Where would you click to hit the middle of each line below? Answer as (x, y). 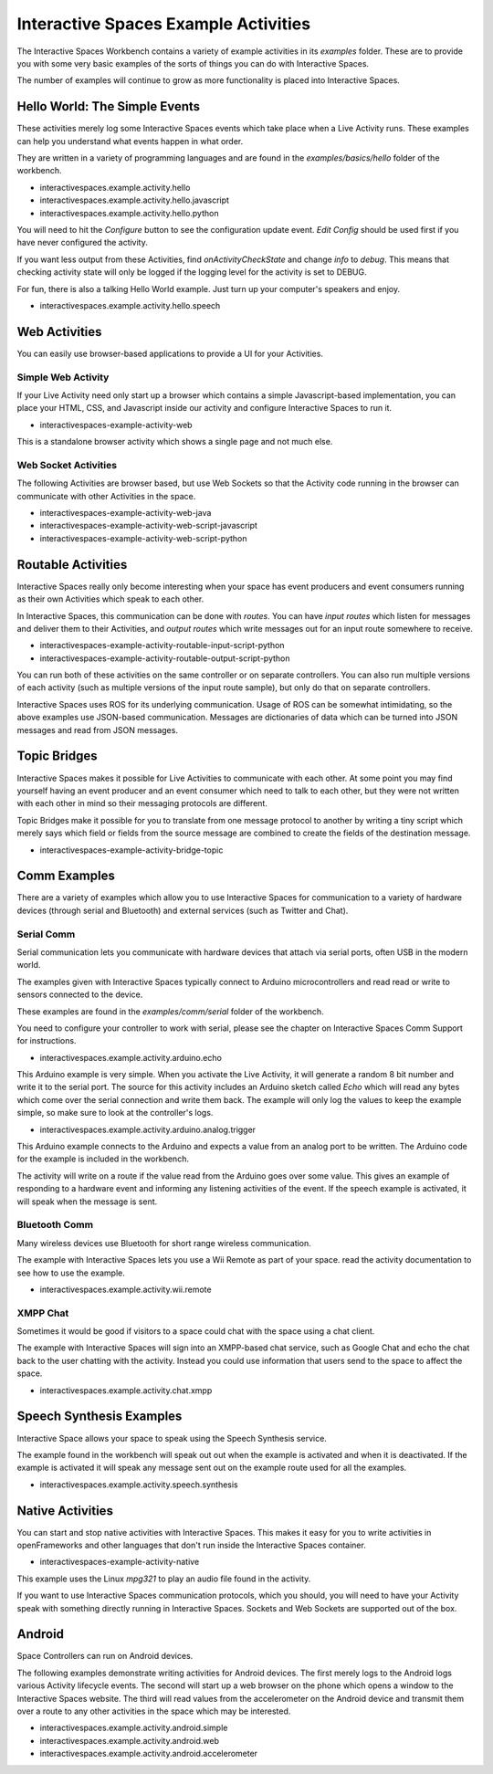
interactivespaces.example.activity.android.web (129, 1740)
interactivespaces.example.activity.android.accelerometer (149, 1754)
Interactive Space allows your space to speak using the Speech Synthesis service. (172, 1438)
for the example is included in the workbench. (103, 1159)
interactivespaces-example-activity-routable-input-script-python (162, 646)
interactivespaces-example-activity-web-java (126, 513)
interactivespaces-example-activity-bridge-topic (131, 850)
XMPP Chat (43, 1313)
